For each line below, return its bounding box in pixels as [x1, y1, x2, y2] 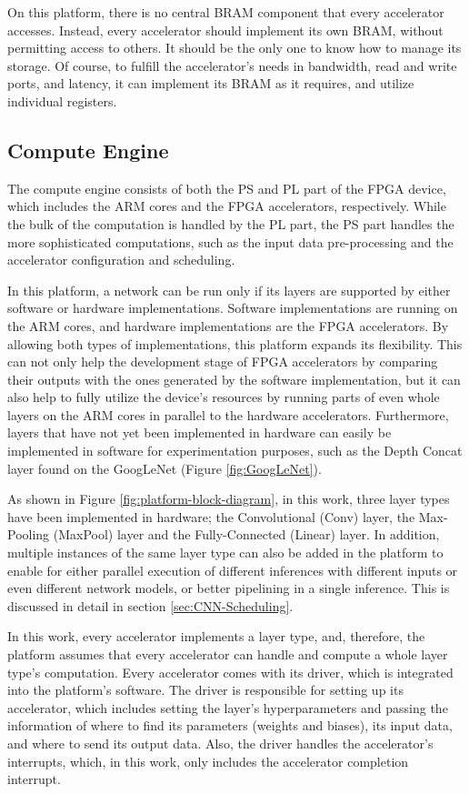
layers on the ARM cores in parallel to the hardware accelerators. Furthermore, [7, 405, 449, 424]
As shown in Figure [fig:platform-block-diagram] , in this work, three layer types [7, 489, 450, 508]
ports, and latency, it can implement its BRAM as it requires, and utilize [7, 74, 414, 93]
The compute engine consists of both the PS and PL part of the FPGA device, [7, 178, 446, 197]
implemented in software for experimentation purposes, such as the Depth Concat [7, 441, 463, 460]
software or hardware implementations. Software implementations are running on [7, 298, 458, 317]
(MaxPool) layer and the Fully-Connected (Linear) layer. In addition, [53, 525, 440, 544]
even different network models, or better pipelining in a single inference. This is [7, 578, 450, 598]
